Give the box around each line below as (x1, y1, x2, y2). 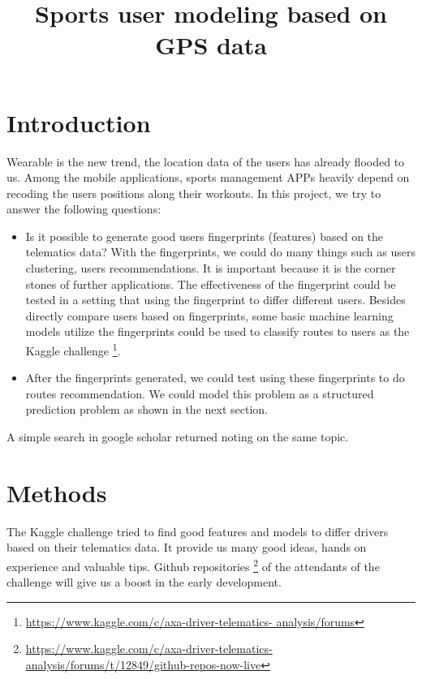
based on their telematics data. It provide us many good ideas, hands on (6, 539, 367, 556)
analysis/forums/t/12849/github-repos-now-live (25, 656, 261, 673)
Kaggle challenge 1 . (25, 340, 121, 359)
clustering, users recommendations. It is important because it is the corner (25, 260, 396, 277)
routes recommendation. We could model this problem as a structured (25, 385, 374, 402)
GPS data (155, 28, 267, 62)
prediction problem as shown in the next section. (25, 401, 268, 418)
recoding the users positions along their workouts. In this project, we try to (6, 184, 381, 201)
